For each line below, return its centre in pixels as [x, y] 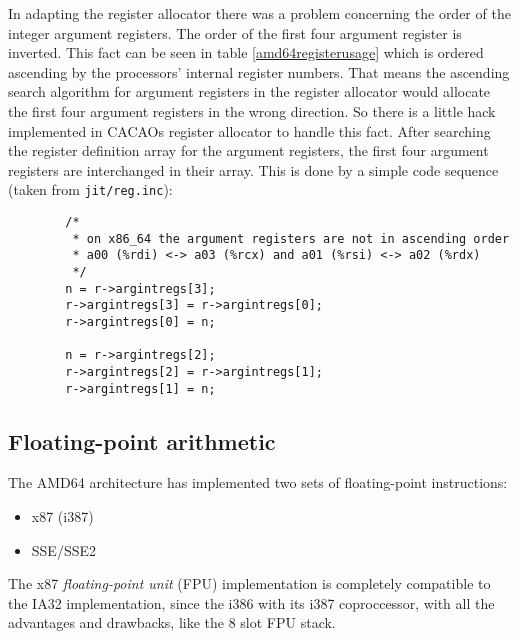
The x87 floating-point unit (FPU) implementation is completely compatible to [249, 583]
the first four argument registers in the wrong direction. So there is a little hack [252, 110]
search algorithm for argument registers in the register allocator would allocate [249, 91]
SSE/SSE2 [64, 549]
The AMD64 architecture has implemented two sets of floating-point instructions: [258, 482]
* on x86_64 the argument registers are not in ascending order [291, 238]
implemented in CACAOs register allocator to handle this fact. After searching [249, 130]
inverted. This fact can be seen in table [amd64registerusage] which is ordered [246, 52]
